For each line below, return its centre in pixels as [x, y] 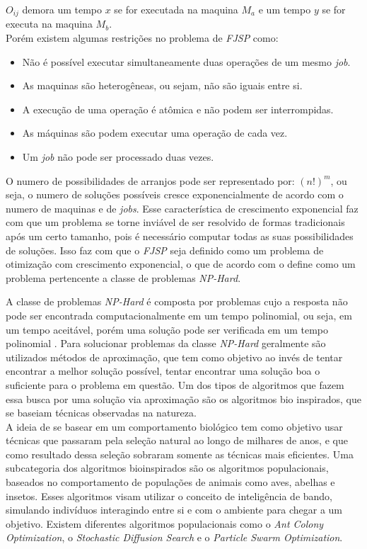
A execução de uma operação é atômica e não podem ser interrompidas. [178, 109]
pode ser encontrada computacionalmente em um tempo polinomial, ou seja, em [179, 315]
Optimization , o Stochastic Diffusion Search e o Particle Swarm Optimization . [174, 537]
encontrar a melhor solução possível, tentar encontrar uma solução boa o [163, 371]
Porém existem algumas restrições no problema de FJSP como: [142, 38]
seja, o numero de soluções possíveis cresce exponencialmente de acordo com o [175, 194]
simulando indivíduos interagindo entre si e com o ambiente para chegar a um [174, 510]
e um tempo [285, 9]
